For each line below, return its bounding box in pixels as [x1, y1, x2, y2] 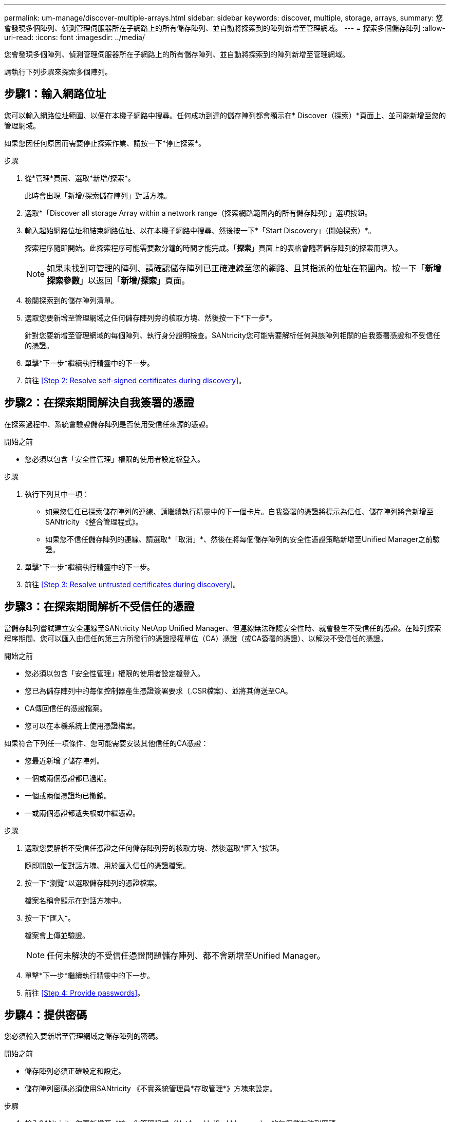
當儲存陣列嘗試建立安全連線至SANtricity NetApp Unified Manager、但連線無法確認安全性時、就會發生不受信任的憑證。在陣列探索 [4, 623, 441, 632]
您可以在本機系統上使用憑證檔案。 [25, 721, 140, 730]
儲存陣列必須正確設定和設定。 [25, 1067, 125, 1076]
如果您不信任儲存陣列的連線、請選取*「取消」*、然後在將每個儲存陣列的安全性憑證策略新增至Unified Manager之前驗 [45, 534, 440, 544]
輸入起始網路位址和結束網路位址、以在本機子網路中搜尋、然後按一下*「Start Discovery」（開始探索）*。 [25, 226, 376, 235]
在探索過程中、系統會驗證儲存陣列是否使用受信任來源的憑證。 [4, 419, 213, 428]
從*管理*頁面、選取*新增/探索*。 [25, 173, 136, 182]
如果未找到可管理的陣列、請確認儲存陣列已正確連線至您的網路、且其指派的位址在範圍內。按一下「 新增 [47, 263, 442, 273]
